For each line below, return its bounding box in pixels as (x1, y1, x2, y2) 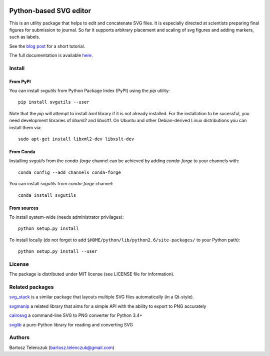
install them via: (9, 124, 42, 130)
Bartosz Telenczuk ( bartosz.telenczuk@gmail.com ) (9, 344, 114, 350)
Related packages (9, 283, 54, 290)
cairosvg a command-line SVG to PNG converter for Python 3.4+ (9, 312, 142, 318)
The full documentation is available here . (9, 53, 93, 59)
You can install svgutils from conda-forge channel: (9, 181, 113, 187)
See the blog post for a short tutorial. (9, 43, 85, 49)
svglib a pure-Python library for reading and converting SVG (9, 321, 133, 327)
